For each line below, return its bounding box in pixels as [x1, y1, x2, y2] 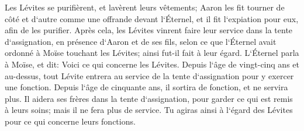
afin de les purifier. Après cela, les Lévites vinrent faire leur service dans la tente [5, 24, 293, 36]
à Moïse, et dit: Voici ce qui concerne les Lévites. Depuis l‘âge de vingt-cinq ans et [5, 58, 299, 70]
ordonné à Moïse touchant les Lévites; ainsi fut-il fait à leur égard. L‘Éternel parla [5, 47, 299, 59]
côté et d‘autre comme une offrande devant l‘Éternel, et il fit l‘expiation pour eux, [5, 12, 299, 24]
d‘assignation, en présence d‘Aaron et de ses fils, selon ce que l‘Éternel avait [5, 35, 277, 47]
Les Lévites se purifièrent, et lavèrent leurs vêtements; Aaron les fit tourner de [5, 1, 285, 13]
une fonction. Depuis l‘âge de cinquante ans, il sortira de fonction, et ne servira [5, 81, 288, 93]
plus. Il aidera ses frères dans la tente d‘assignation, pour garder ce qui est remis [5, 92, 293, 104]
